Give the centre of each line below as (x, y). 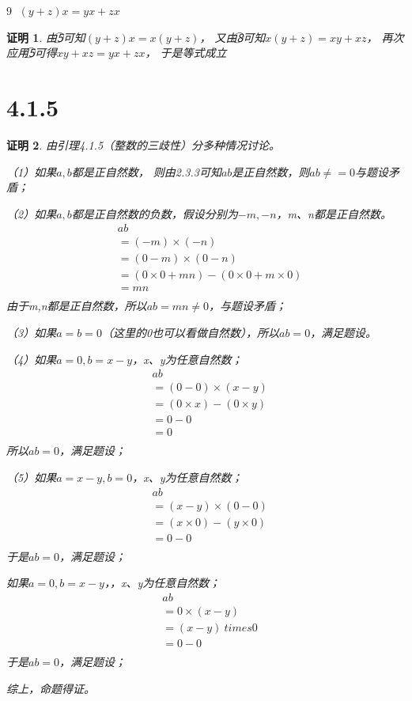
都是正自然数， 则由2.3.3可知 (146, 171)
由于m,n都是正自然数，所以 (77, 306)
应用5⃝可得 (32, 53)
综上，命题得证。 (51, 688)
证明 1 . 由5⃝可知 (46, 37)
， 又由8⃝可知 (232, 37)
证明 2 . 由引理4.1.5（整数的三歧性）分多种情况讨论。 (144, 144)
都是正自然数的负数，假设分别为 (155, 213)
